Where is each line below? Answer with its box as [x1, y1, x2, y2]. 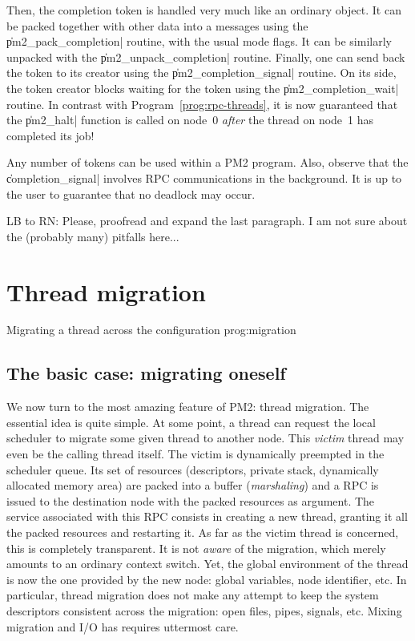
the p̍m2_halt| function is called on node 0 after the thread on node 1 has [6, 111, 374, 128]
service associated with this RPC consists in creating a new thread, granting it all [6, 508, 408, 525]
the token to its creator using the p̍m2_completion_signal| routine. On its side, [6, 64, 397, 81]
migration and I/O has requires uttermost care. [6, 618, 239, 635]
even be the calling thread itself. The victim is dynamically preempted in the [6, 445, 385, 462]
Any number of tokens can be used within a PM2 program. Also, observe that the [6, 154, 409, 171]
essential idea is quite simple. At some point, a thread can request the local [6, 413, 376, 430]
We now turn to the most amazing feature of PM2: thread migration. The [6, 398, 369, 415]
